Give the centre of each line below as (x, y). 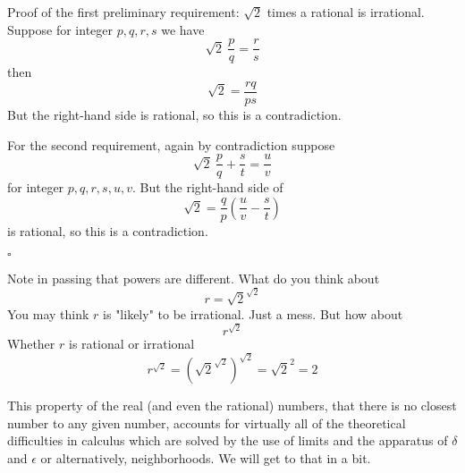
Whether (31, 343)
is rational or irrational (131, 343)
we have (183, 29)
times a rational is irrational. (346, 12)
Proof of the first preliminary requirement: (123, 12)
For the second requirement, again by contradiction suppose (171, 144)
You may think (48, 313)
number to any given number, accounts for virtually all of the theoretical (207, 422)
